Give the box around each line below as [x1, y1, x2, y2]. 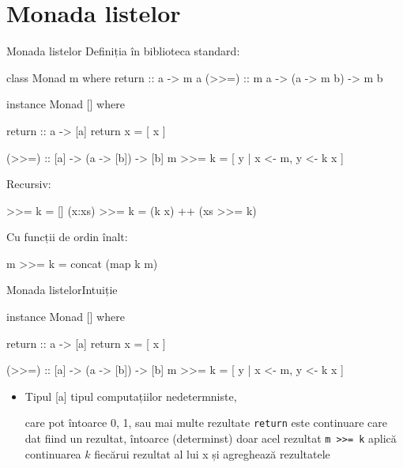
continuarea [24, 445, 81, 462]
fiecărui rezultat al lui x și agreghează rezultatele [94, 445, 330, 462]
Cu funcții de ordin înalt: [6, 228, 128, 245]
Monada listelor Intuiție [6, 281, 118, 298]
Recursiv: [6, 175, 51, 192]
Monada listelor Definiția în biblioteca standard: [6, 43, 240, 59]
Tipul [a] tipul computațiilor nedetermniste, [24, 387, 237, 404]
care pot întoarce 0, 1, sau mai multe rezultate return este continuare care [24, 414, 387, 431]
